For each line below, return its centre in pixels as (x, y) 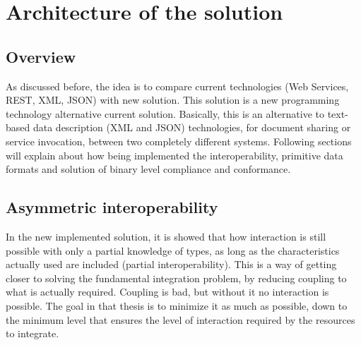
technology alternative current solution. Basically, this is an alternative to (165, 113)
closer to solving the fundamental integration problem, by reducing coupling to (176, 278)
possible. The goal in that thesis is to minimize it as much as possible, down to (177, 305)
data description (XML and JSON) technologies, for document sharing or (192, 127)
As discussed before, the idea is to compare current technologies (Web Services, (177, 86)
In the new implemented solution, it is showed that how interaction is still (166, 236)
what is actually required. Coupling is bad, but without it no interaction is (167, 292)
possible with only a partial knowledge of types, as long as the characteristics (173, 250)
